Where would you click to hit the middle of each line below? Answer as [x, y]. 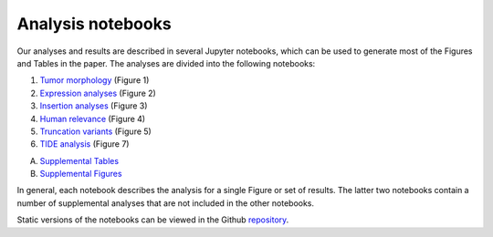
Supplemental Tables [79, 160]
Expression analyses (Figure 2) [98, 93]
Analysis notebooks [94, 24]
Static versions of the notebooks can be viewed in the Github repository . [153, 220]
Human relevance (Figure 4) [93, 118]
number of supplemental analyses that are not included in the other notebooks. [166, 203]
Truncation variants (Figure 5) [96, 131]
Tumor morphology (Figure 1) [94, 80]
